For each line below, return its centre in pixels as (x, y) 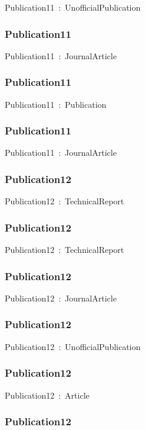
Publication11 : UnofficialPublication (73, 7)
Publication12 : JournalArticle (61, 298)
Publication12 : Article (47, 395)
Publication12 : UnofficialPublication (73, 346)
